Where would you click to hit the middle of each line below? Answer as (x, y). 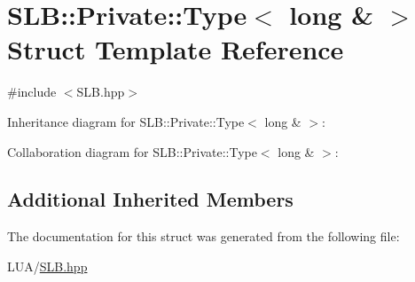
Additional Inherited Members (150, 199)
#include (32, 92)
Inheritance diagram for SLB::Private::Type (126, 121)
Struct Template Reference (176, 49)
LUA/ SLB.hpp (47, 266)
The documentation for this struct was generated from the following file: (204, 236)
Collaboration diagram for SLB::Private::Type (132, 151)
